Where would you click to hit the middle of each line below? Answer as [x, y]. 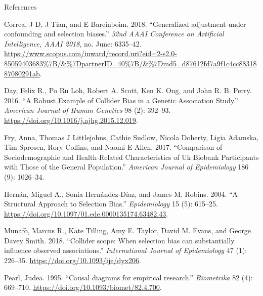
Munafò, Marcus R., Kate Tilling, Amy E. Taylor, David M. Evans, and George [128, 230]
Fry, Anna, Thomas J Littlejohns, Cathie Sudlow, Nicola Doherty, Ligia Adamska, [131, 137]
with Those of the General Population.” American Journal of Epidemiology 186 [126, 167]
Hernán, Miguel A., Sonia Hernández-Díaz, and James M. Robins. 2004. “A [121, 194]
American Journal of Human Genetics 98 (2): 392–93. [87, 110]
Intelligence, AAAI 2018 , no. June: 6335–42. [73, 43]
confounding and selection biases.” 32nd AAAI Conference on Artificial [114, 34]
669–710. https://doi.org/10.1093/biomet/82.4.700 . [83, 287]
